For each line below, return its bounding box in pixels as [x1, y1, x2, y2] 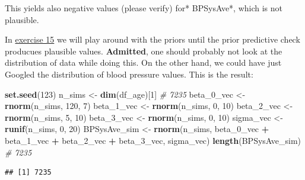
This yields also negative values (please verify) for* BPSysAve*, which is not [5, 2, 283, 14]
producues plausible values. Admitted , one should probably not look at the [5, 44, 282, 57]
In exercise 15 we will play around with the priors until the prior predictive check [5, 33, 300, 46]
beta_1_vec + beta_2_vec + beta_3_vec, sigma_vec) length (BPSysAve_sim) [5, 134, 301, 146]
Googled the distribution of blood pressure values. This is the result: [5, 67, 253, 80]
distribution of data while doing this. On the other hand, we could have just [5, 56, 282, 69]
